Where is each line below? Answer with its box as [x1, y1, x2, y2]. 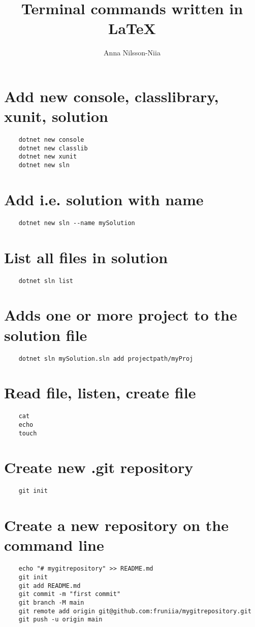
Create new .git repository [4, 457, 194, 478]
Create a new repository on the [4, 515, 229, 536]
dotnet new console [18, 136, 84, 144]
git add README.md [18, 582, 81, 589]
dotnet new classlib [18, 144, 88, 152]
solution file [4, 324, 87, 345]
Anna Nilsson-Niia [104, 47, 161, 58]
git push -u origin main [18, 616, 103, 623]
